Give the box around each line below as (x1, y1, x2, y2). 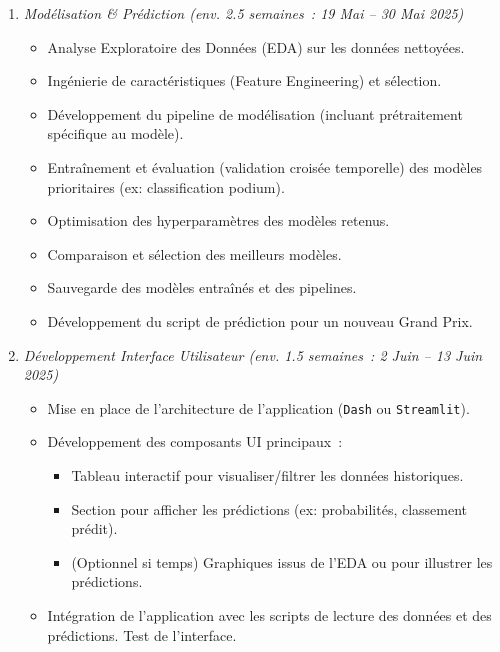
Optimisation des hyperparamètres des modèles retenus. (47, 210, 390, 231)
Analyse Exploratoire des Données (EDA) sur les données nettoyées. (47, 36, 465, 57)
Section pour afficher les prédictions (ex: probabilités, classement (71, 498, 468, 519)
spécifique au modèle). (47, 123, 184, 144)
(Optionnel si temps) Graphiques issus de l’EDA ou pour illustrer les (71, 551, 493, 572)
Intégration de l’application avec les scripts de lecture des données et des (47, 604, 492, 625)
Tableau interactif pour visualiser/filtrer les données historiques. (71, 464, 464, 485)
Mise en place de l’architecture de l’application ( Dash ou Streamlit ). (47, 397, 470, 418)
